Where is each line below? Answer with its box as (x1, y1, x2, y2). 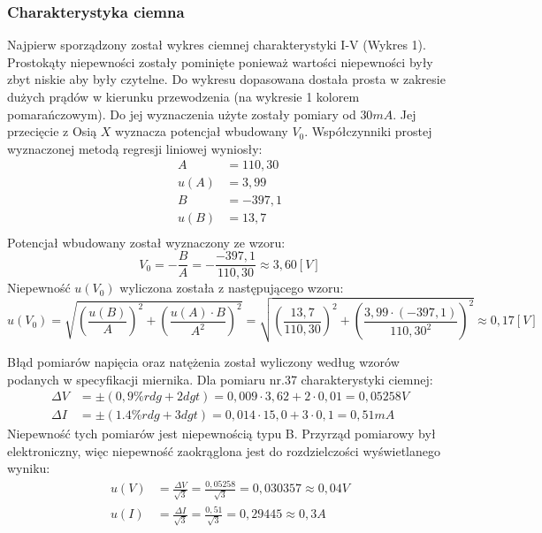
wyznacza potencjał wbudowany (115, 122, 288, 141)
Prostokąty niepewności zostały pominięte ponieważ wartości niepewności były (7, 52, 433, 71)
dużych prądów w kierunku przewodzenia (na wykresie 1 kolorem (7, 88, 360, 105)
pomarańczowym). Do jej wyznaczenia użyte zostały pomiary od (7, 104, 356, 123)
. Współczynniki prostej (304, 122, 432, 141)
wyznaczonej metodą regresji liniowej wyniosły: (7, 139, 263, 157)
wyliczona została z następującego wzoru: (119, 278, 344, 297)
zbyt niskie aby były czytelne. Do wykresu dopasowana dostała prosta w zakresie (7, 70, 446, 88)
